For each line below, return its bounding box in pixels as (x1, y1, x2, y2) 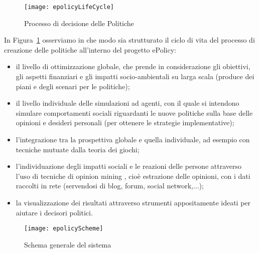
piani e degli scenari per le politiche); (16, 81, 130, 91)
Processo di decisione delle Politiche (24, 18, 134, 28)
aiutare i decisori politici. (16, 207, 93, 217)
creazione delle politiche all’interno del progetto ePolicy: (4, 44, 176, 55)
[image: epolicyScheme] (24, 225, 103, 232)
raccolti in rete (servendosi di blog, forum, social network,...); (16, 180, 204, 191)
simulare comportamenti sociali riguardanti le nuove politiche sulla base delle (16, 107, 253, 118)
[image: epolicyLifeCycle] (24, 4, 114, 11)
